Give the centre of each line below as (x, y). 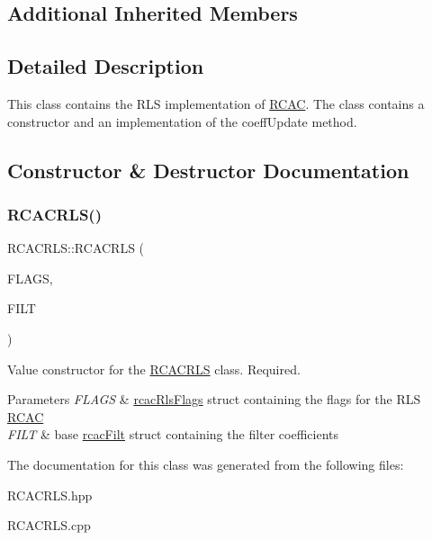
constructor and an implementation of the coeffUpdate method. (182, 121)
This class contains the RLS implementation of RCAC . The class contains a (216, 103)
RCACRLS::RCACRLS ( (76, 248)
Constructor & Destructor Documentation (208, 170)
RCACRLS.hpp (50, 495)
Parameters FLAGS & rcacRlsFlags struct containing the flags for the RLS (214, 399)
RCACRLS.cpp (49, 525)
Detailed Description (106, 66)
